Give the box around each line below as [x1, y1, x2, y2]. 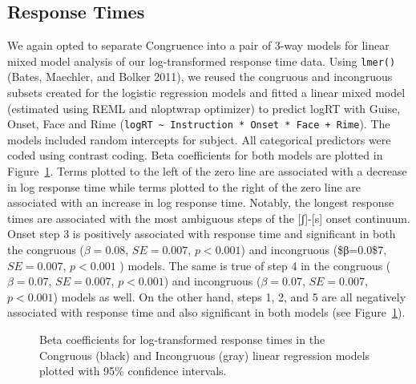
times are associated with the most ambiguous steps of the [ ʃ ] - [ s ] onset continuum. [7, 209, 410, 226]
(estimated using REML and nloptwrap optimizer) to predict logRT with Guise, [7, 99, 401, 116]
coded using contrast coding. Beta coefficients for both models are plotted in [7, 147, 383, 164]
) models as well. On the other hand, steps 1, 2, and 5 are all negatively [53, 288, 406, 305]
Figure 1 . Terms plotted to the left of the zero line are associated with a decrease [7, 163, 407, 180]
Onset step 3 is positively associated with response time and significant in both [7, 225, 396, 242]
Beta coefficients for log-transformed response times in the [39, 331, 325, 348]
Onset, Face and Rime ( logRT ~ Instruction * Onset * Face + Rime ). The [7, 115, 390, 132]
